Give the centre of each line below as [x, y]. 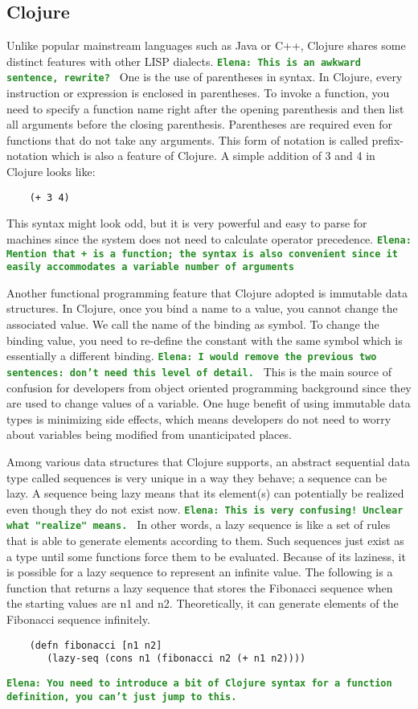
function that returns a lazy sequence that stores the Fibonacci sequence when [200, 587]
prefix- [387, 139]
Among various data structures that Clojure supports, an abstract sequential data [209, 461]
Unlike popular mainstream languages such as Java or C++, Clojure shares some [206, 45]
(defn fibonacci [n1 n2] [96, 645]
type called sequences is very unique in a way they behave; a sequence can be [197, 477]
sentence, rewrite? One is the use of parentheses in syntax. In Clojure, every [205, 77]
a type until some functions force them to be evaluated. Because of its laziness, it [206, 556]
